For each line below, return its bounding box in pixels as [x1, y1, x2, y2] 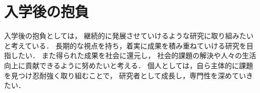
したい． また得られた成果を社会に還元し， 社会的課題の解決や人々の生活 [11, 50, 256, 61]
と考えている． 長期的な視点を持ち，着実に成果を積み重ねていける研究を [4, 40, 246, 51]
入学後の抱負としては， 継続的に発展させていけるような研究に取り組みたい [4, 30, 253, 41]
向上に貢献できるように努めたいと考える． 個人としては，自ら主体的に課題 [4, 60, 253, 70]
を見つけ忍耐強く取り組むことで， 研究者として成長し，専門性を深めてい [4, 70, 246, 80]
